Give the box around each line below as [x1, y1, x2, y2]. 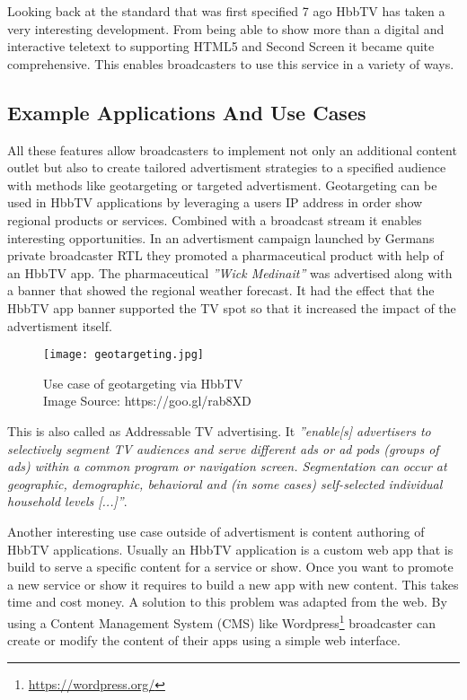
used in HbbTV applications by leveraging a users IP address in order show [7, 193, 423, 212]
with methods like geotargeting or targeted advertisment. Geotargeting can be [7, 175, 437, 194]
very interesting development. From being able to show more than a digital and [7, 19, 445, 38]
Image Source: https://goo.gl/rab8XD [43, 391, 251, 410]
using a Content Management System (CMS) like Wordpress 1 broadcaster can [7, 610, 436, 632]
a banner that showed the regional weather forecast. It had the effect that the [7, 281, 435, 300]
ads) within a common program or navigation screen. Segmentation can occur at [7, 457, 447, 476]
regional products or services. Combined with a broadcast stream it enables [7, 210, 422, 229]
